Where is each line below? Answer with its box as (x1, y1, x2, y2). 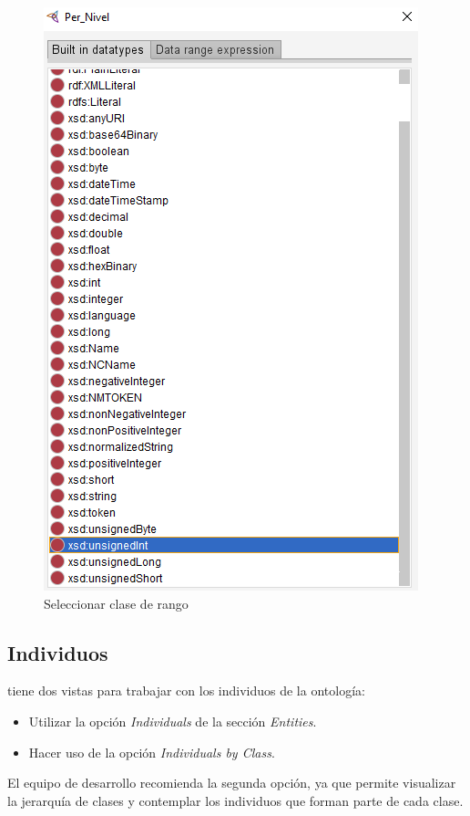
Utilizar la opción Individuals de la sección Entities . (28, 711, 317, 730)
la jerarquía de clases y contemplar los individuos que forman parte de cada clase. (7, 790, 464, 810)
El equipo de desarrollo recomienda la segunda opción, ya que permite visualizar (7, 773, 456, 792)
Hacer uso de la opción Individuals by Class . (28, 742, 275, 761)
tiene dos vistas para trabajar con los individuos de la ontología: (7, 681, 365, 700)
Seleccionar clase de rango (44, 593, 189, 612)
